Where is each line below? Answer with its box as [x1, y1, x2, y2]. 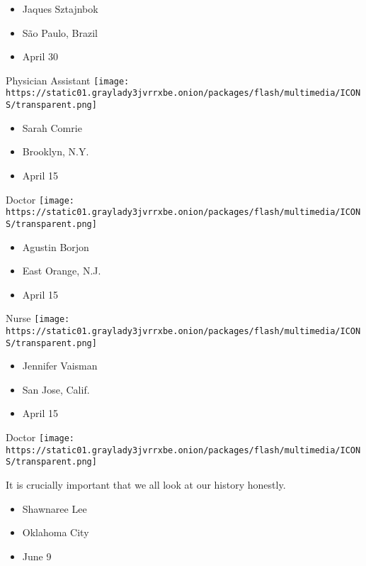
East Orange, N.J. [22, 263, 101, 278]
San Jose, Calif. [22, 382, 90, 396]
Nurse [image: [6, 311, 70, 326]
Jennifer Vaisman [22, 358, 98, 373]
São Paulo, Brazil [22, 25, 98, 40]
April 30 [22, 49, 59, 64]
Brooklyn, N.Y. [22, 144, 89, 159]
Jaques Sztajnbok [22, 1, 98, 16]
